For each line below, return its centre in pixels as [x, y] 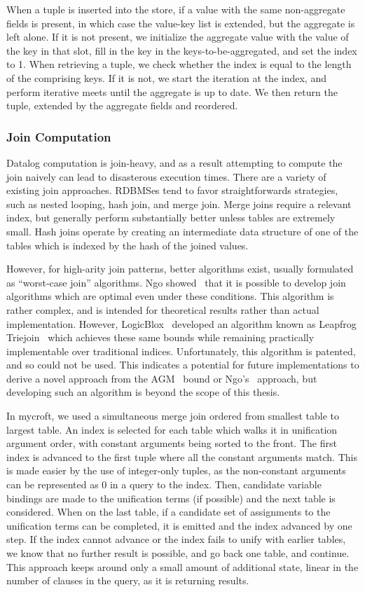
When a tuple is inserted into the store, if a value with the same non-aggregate [176, 9]
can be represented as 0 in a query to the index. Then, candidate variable [164, 484]
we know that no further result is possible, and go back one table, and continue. [178, 553]
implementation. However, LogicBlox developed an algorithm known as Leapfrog [181, 323]
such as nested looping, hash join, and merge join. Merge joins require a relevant [179, 204]
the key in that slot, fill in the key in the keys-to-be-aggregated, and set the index [182, 50]
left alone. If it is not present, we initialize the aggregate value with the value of [178, 37]
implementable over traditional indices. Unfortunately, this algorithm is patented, [181, 351]
